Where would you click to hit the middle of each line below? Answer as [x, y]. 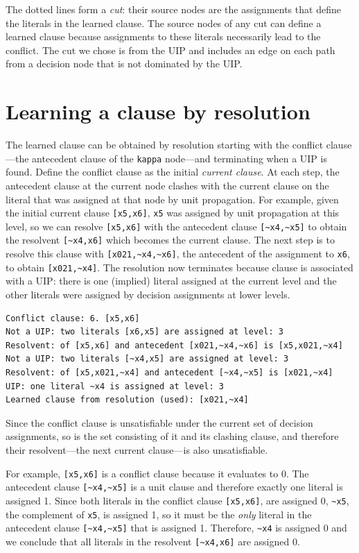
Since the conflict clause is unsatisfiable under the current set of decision [159, 422]
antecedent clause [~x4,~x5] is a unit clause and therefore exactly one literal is [174, 487]
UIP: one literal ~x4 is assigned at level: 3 [115, 386]
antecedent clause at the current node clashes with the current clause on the [167, 185]
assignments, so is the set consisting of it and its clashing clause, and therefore [172, 436]
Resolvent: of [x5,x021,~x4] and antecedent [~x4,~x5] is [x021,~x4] [169, 372]
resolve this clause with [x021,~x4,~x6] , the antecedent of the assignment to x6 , [178, 254]
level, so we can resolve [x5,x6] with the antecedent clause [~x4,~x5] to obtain [176, 226]
